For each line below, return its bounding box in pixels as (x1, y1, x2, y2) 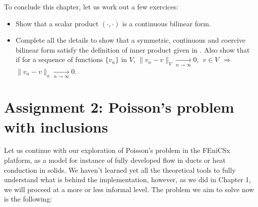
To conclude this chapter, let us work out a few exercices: (4, 1, 179, 11)
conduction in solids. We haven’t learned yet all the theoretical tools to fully (4, 164, 236, 175)
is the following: (4, 194, 52, 204)
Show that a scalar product (15, 18, 99, 28)
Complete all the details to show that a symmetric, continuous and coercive (15, 35, 246, 45)
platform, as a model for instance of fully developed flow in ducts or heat (4, 155, 226, 165)
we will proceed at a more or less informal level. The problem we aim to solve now (4, 184, 254, 194)
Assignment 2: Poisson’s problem (4, 97, 234, 117)
